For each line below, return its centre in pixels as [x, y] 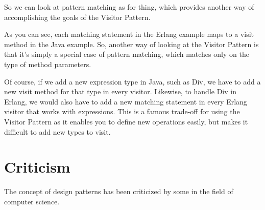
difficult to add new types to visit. [57, 131]
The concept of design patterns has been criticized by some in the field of [119, 191]
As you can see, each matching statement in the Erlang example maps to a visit [129, 34]
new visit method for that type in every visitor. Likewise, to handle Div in [120, 91]
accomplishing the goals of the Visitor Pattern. [77, 17]
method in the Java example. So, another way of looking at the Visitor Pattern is [131, 44]
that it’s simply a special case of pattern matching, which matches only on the [127, 54]
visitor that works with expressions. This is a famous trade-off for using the [122, 111]
